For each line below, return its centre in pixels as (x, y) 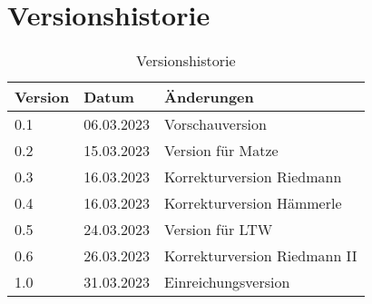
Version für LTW (219, 230)
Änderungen (209, 97)
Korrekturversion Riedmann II (261, 256)
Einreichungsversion (227, 282)
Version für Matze (221, 151)
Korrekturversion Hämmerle (253, 203)
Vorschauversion (215, 124)
